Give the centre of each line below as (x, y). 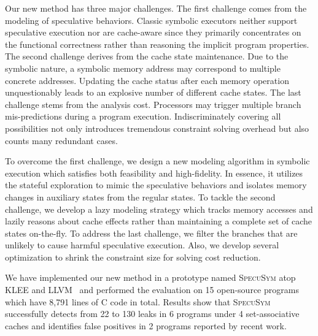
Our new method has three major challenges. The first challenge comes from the (156, 8)
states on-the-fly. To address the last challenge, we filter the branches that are (151, 233)
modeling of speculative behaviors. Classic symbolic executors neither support (151, 20)
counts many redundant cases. (61, 140)
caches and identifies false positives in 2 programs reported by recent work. (146, 325)
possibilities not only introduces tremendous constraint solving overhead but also (157, 128)
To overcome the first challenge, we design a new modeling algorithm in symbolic (157, 161)
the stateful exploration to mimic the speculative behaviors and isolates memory (156, 185)
